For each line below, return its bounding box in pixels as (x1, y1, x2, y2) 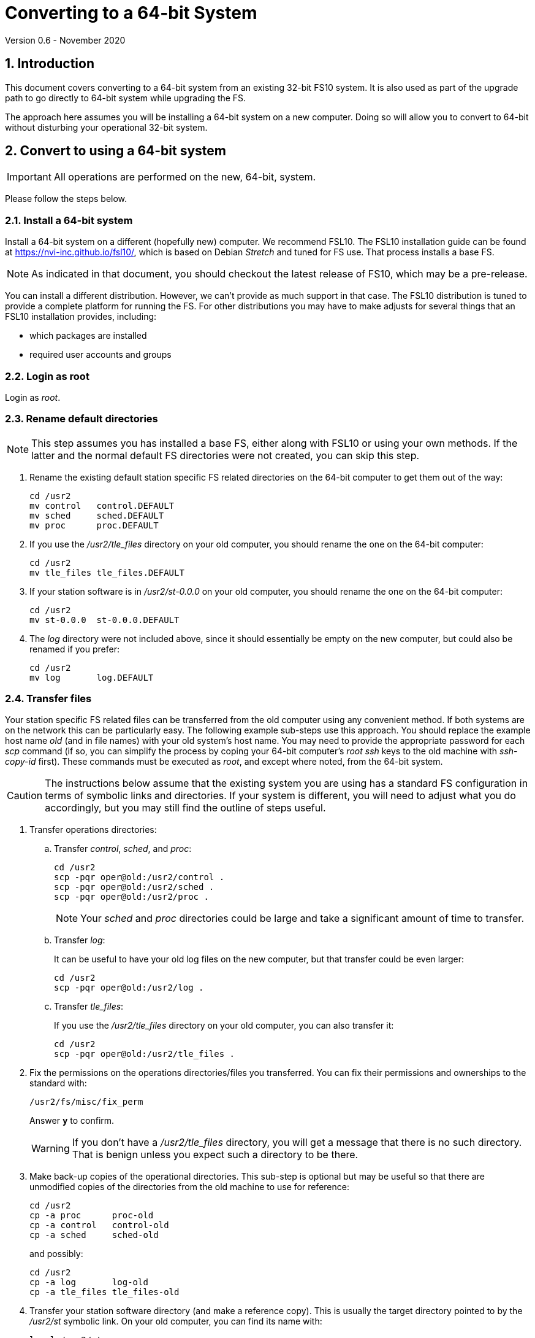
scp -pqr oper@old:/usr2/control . (54, 872, 225, 883)
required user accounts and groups (29, 349, 172, 360)
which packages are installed (29, 330, 147, 341)
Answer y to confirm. (29, 1115, 115, 1126)
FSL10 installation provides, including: (5, 311, 157, 322)
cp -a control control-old (29, 1220, 169, 1231)
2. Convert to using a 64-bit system (5, 143, 226, 159)
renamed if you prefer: (29, 643, 120, 654)
